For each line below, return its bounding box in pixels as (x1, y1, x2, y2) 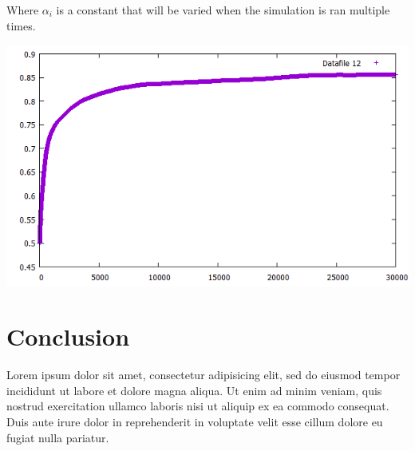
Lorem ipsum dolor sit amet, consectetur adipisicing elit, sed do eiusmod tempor (6, 366, 401, 383)
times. (6, 17, 36, 34)
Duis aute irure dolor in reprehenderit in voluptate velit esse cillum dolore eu (6, 413, 383, 430)
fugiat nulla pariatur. (6, 429, 109, 445)
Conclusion (6, 320, 130, 353)
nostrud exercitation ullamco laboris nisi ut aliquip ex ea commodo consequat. (6, 398, 389, 414)
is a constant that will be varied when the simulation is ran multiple (56, 2, 390, 18)
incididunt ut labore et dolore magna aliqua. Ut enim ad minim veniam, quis (6, 382, 382, 398)
